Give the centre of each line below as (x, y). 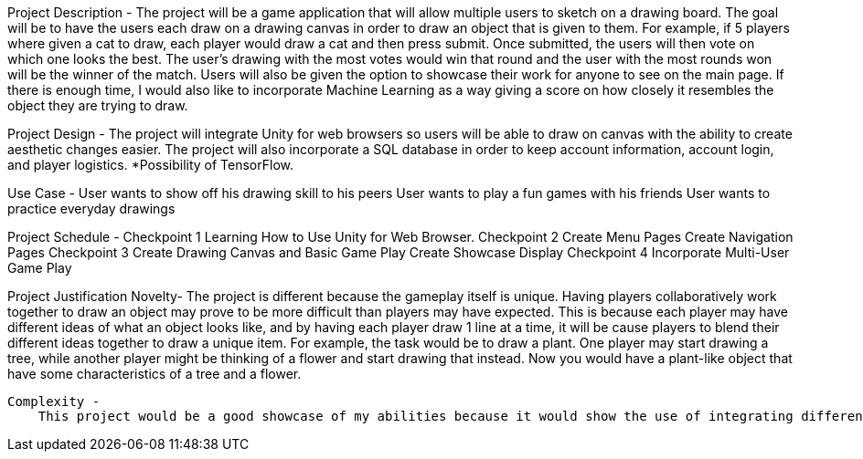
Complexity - (54, 402)
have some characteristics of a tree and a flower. (154, 374)
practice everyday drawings (91, 209)
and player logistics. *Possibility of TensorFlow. (150, 165)
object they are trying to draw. (98, 105)
